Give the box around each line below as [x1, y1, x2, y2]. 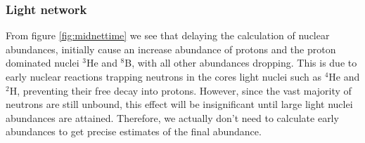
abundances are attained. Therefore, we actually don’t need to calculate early [6, 110, 339, 125]
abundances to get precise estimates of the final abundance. [6, 124, 262, 139]
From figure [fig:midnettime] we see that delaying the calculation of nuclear [6, 28, 330, 43]
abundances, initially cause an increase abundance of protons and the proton [6, 41, 336, 56]
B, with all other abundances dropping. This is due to [124, 55, 357, 70]
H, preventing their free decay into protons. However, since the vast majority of [9, 83, 352, 97]
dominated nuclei [6, 55, 79, 70]
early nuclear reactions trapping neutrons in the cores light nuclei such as [6, 69, 322, 83]
